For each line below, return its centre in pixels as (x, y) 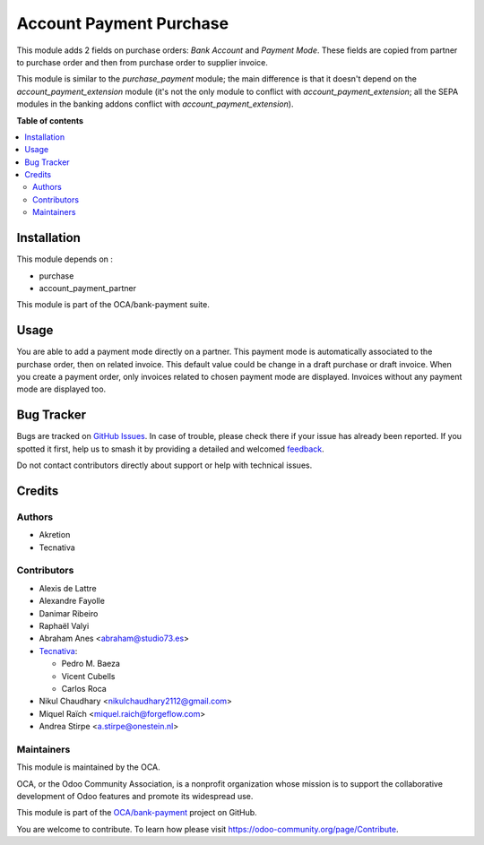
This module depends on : (65, 259)
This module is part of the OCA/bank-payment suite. (113, 305)
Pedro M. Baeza (91, 664)
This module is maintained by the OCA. (88, 767)
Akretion (55, 535)
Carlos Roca (84, 688)
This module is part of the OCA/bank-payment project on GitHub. (137, 813)
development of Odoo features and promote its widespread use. (135, 796)
